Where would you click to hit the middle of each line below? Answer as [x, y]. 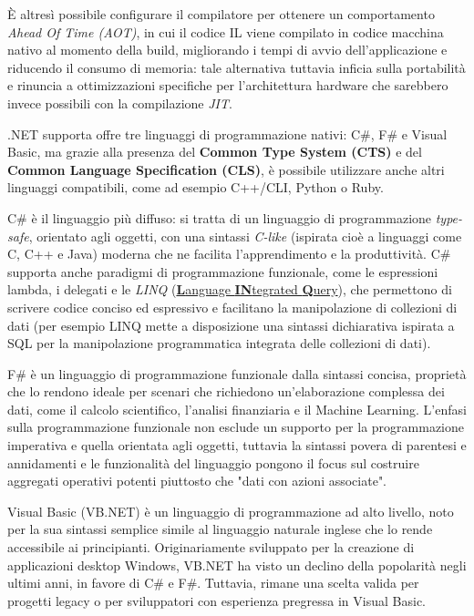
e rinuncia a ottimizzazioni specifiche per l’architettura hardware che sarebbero [228, 85]
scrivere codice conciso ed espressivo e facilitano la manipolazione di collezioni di [232, 307]
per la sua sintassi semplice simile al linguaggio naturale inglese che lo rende [220, 529]
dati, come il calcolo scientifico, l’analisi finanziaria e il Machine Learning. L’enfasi [237, 409]
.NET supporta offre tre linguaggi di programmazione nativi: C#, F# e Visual [227, 133]
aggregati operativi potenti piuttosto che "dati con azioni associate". [197, 481]
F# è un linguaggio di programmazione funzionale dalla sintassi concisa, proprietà [237, 373]
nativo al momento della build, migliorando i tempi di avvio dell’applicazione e [227, 50]
